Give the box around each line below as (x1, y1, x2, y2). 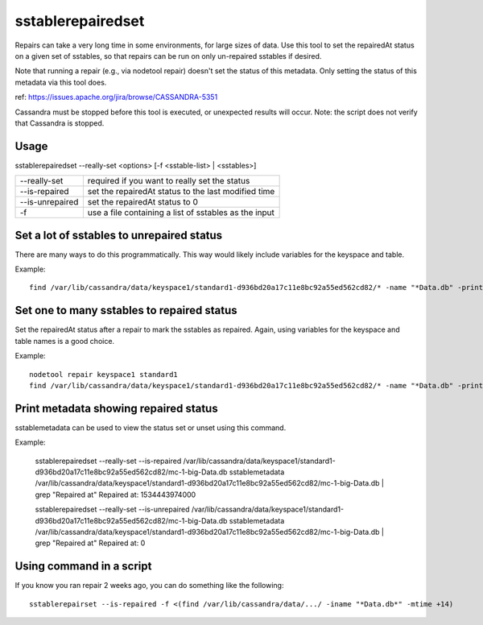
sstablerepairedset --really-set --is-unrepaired (35, 504, 190, 515)
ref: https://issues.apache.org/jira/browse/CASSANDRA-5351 (14, 93, 218, 102)
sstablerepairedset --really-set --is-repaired (35, 456, 182, 466)
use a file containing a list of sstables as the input (87, 207, 275, 218)
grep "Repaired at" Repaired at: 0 (35, 538, 146, 548)
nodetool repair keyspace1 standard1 (29, 370, 179, 379)
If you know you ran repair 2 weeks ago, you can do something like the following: (14, 581, 284, 590)
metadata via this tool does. (14, 77, 107, 87)
